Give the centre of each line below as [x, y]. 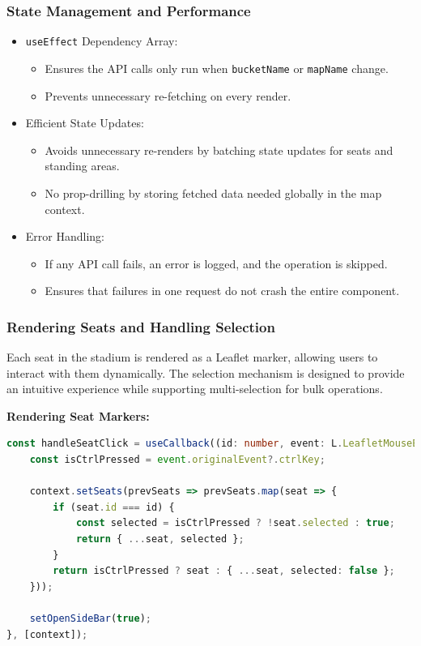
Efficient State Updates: [85, 123]
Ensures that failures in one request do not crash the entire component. [222, 291]
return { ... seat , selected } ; [160, 539]
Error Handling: [65, 236]
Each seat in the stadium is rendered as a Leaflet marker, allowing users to [192, 357]
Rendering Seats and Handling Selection [141, 326]
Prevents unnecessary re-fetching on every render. [168, 95]
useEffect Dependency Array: [102, 41]
